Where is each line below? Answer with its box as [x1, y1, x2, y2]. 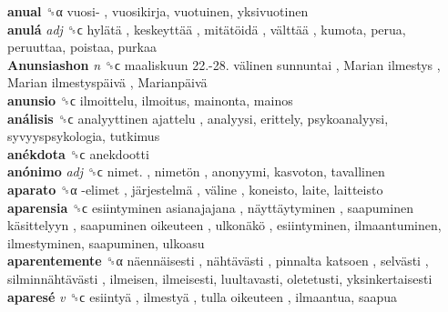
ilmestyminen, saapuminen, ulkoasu [7, 233, 205, 252]
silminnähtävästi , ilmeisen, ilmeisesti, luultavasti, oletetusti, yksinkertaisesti [7, 268, 433, 287]
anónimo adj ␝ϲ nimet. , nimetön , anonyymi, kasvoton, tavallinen [7, 162, 385, 181]
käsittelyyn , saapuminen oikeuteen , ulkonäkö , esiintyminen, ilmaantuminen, [7, 216, 442, 235]
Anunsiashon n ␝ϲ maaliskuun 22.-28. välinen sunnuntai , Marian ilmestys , [7, 55, 441, 74]
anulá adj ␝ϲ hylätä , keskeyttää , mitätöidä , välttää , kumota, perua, [7, 19, 406, 38]
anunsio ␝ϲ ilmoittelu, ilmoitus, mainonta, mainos [7, 90, 293, 109]
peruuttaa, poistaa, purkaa [7, 37, 157, 56]
